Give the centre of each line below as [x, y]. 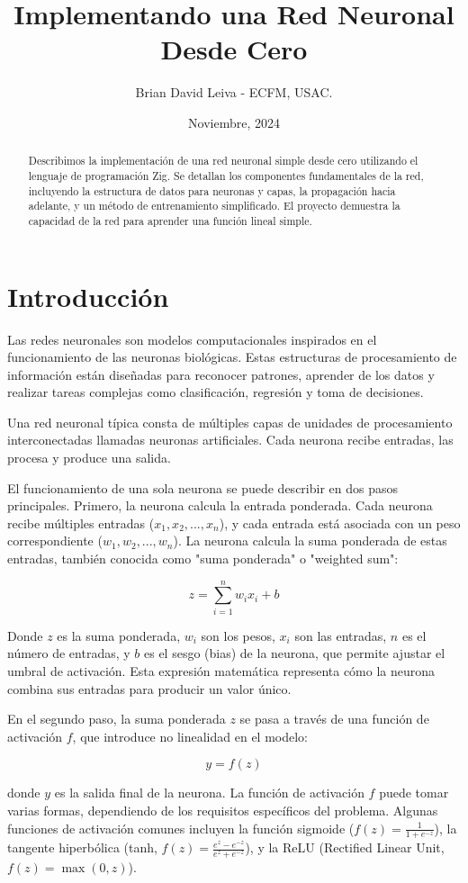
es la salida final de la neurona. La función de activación [209, 793]
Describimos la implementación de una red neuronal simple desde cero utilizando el [223, 161]
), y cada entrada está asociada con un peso [340, 523]
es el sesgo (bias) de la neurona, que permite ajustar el [295, 653]
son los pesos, [238, 635]
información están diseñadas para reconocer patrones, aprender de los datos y [221, 374]
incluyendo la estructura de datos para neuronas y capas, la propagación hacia [212, 190]
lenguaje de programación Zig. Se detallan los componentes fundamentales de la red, [226, 175]
